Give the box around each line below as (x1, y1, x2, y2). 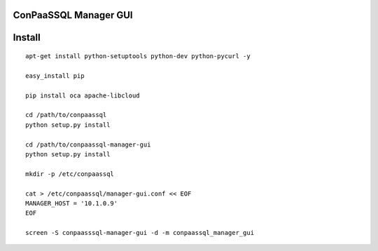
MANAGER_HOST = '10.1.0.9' (25, 199, 118, 207)
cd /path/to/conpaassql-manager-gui (25, 140, 151, 149)
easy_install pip (25, 72, 85, 80)
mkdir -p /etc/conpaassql (25, 170, 115, 178)
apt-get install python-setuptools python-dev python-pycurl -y (25, 53, 251, 60)
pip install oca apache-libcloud (25, 91, 140, 100)
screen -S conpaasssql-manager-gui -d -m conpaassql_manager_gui (25, 229, 255, 237)
